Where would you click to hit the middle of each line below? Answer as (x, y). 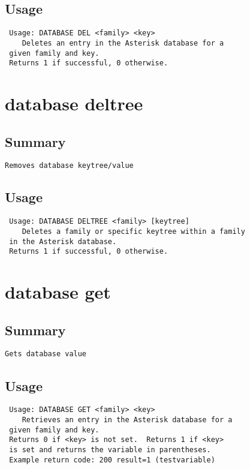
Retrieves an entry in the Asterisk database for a (127, 420)
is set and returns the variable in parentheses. (110, 450)
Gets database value (46, 354)
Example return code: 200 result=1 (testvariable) (112, 460)
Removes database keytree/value (69, 166)
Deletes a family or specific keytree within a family (133, 231)
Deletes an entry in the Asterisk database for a (123, 43)
